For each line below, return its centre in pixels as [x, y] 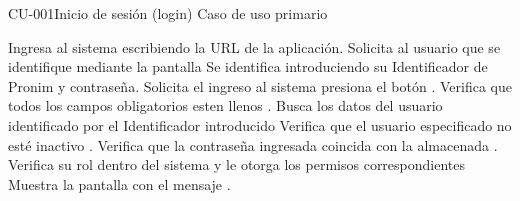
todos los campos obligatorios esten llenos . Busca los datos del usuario [225, 105]
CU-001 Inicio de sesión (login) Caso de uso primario [168, 13]
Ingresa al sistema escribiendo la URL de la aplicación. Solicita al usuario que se [254, 46]
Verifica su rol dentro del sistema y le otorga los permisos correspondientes [237, 164]
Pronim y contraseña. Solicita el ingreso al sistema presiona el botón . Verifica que [260, 85]
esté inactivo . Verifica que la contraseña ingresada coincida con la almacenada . [253, 144]
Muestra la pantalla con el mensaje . [119, 183]
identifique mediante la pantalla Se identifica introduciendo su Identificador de [248, 66]
